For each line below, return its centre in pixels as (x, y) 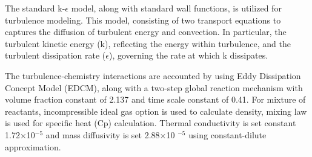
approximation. (33, 146)
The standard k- (35, 8)
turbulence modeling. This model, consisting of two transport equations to (143, 20)
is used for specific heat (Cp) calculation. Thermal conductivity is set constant (151, 123)
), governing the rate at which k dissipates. (189, 55)
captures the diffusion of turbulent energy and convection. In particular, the (146, 32)
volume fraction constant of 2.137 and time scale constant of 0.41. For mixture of (155, 99)
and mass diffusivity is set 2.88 (103, 134)
